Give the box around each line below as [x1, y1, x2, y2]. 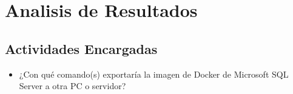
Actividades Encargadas [5, 39, 158, 58]
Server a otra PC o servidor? [19, 79, 126, 92]
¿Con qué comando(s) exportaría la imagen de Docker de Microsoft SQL [19, 67, 289, 80]
